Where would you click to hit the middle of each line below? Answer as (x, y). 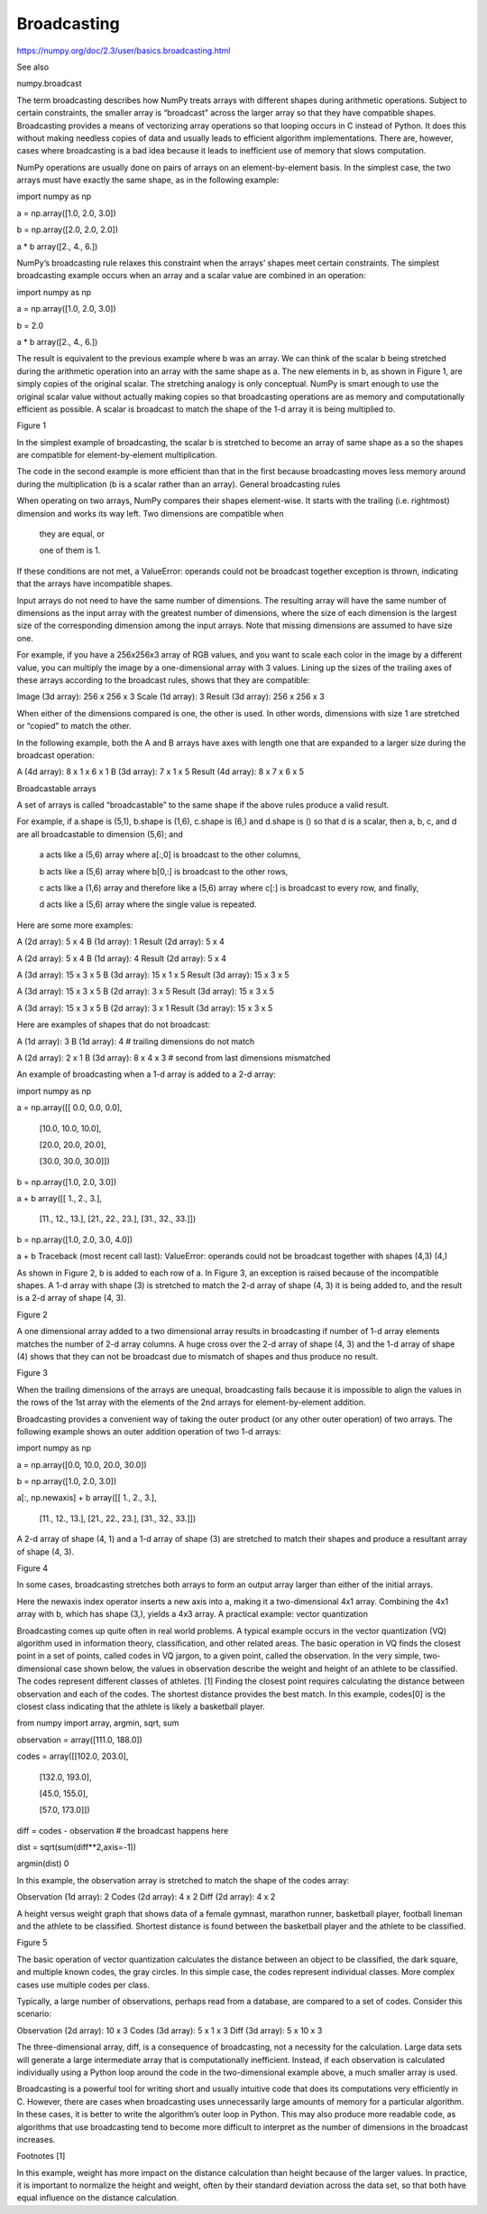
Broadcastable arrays (56, 788)
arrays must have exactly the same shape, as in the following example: (148, 180)
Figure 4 (32, 1568)
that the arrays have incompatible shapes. (95, 584)
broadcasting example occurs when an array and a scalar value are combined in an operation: (191, 276)
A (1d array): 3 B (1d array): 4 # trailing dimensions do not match (136, 1041)
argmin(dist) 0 (43, 1864)
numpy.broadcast (49, 84)
